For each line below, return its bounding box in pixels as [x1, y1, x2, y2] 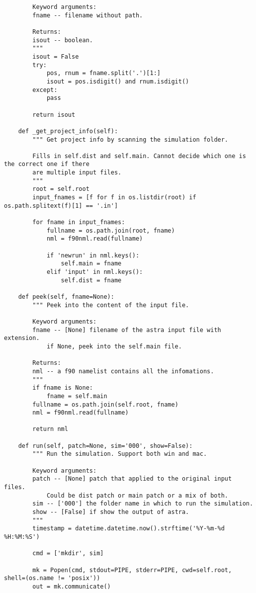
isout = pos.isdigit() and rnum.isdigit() [46, 78, 189, 85]
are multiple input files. [32, 169, 122, 176]
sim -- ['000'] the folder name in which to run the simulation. [32, 500, 254, 508]
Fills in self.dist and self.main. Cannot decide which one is [32, 152, 246, 160]
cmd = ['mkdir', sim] [32, 550, 104, 557]
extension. [4, 335, 40, 342]
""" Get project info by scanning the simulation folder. [32, 136, 229, 143]
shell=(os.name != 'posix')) [4, 575, 100, 582]
